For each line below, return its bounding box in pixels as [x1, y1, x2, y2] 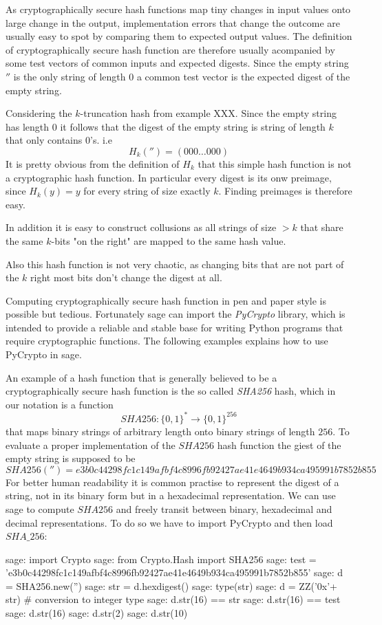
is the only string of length [13, 69, 126, 83]
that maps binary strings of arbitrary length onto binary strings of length [6, 424, 315, 438]
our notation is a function [6, 397, 114, 411]
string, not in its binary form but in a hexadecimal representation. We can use [6, 488, 336, 503]
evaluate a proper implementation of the [6, 437, 176, 452]
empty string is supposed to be [6, 451, 136, 465]
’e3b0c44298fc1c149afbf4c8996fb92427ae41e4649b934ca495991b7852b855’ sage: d [6, 565, 343, 580]
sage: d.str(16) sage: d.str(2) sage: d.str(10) [6, 606, 188, 620]
